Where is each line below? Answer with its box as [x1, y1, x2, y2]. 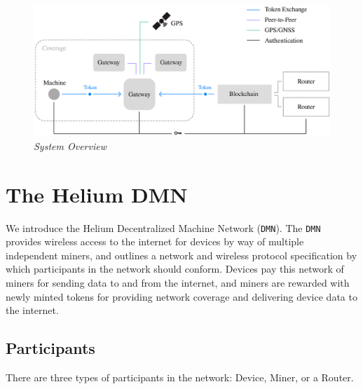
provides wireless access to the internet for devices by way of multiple [6, 234, 304, 249]
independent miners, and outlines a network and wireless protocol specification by [6, 247, 357, 262]
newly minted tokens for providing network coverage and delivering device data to [6, 289, 357, 303]
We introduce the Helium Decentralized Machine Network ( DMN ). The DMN [6, 220, 321, 235]
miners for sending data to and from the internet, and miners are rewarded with [6, 275, 350, 290]
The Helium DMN [6, 179, 188, 208]
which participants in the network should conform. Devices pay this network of [6, 261, 344, 276]
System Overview [34, 138, 107, 153]
